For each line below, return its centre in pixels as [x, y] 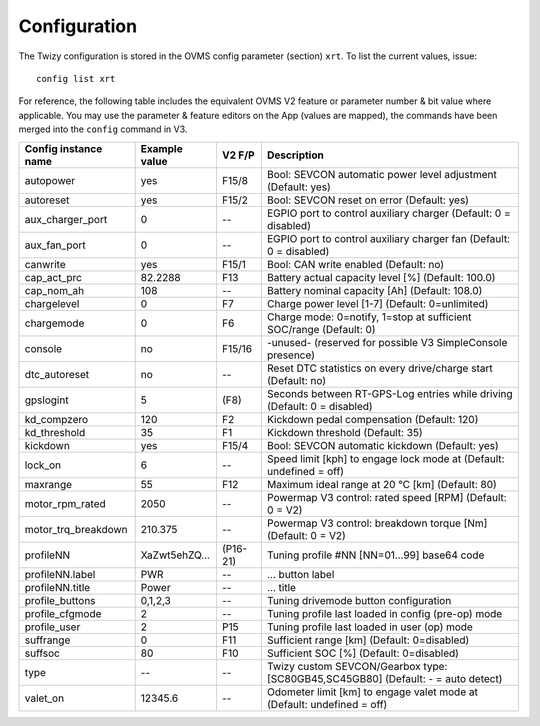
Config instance [63, 148]
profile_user [52, 627]
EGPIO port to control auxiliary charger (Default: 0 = [389, 213]
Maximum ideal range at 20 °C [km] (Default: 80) [381, 484]
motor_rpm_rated [65, 503]
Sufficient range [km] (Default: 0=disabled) [368, 640]
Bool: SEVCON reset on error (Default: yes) [368, 200]
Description [295, 155]
